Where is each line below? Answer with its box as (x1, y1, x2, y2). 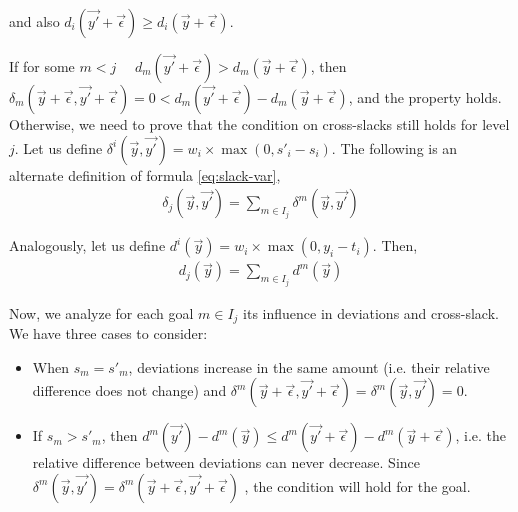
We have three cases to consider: (9, 323, 208, 344)
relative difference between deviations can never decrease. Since (32, 452, 420, 473)
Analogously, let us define (9, 235, 166, 256)
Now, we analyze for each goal (9, 302, 194, 323)
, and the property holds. (348, 87, 502, 107)
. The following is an (331, 137, 458, 158)
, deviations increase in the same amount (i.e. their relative (128, 356, 490, 377)
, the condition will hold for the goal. (244, 475, 471, 496)
